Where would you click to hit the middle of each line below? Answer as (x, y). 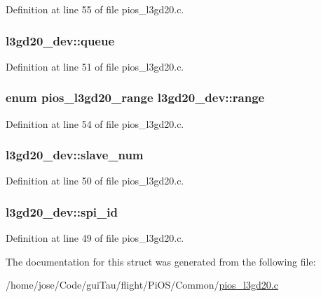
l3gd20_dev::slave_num (75, 155)
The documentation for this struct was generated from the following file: (161, 261)
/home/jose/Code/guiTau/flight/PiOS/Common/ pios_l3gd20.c (142, 285)
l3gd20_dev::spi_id (62, 211)
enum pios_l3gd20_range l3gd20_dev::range (135, 97)
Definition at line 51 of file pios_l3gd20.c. (95, 66)
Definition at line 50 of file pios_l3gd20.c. (95, 181)
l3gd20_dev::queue (60, 40)
